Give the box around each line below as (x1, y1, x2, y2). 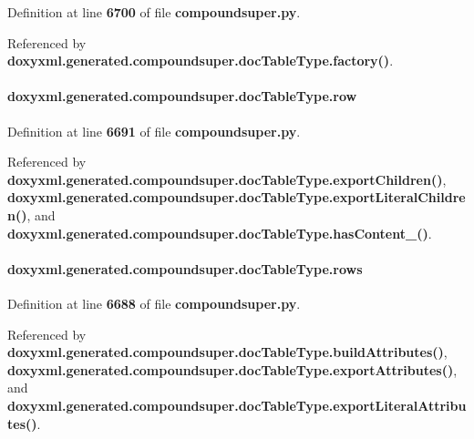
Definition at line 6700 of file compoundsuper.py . (7, 3, 301, 21)
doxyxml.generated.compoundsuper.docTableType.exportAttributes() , (7, 360, 458, 379)
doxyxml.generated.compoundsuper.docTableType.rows (7, 259, 363, 278)
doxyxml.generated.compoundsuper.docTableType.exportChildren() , (7, 169, 447, 189)
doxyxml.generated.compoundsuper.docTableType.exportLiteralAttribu (7, 395, 467, 414)
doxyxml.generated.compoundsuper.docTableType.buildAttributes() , (7, 342, 448, 362)
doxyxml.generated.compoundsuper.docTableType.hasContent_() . (7, 223, 432, 242)
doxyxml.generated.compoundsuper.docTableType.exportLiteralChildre (7, 188, 466, 207)
